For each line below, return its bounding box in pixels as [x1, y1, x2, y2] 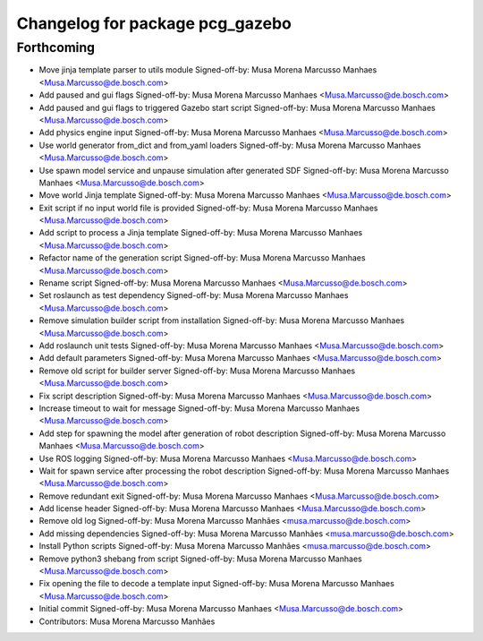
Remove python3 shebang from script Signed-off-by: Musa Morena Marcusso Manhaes [38, 553, 362, 564]
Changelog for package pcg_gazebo [16, 13, 292, 33]
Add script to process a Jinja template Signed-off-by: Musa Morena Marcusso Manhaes [38, 227, 363, 238]
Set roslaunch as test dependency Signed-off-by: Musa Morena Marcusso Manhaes [38, 290, 349, 301]
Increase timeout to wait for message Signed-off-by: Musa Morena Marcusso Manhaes [38, 403, 360, 414]
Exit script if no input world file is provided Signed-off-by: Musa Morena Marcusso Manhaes [38, 202, 379, 213]
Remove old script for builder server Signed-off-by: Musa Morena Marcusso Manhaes [38, 365, 356, 376]
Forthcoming [16, 39, 96, 56]
